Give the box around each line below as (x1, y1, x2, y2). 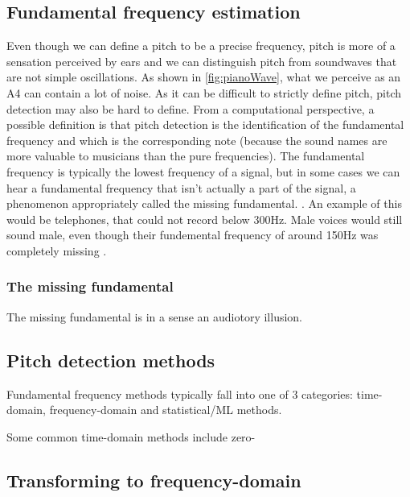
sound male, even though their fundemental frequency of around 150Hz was (6, 226, 379, 243)
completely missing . (6, 242, 107, 259)
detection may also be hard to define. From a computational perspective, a (6, 100, 375, 117)
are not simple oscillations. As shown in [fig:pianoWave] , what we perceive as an (6, 68, 401, 85)
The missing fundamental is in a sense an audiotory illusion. (6, 308, 303, 325)
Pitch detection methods (6, 347, 215, 372)
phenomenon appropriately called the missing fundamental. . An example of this (6, 195, 402, 212)
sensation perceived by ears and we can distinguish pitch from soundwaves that (6, 52, 397, 69)
